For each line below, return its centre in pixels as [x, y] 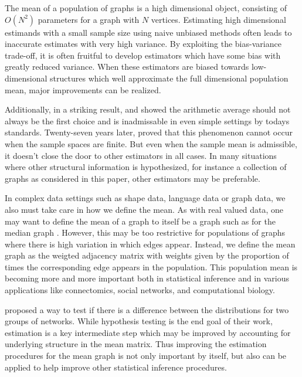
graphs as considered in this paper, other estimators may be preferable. [133, 178]
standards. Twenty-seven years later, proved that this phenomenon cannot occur [149, 132]
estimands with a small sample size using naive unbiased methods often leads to [148, 32]
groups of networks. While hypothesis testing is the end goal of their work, [139, 321]
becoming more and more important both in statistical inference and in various [147, 278]
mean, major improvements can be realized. [83, 89]
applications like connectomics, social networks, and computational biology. [140, 290]
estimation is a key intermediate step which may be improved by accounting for [148, 332]
